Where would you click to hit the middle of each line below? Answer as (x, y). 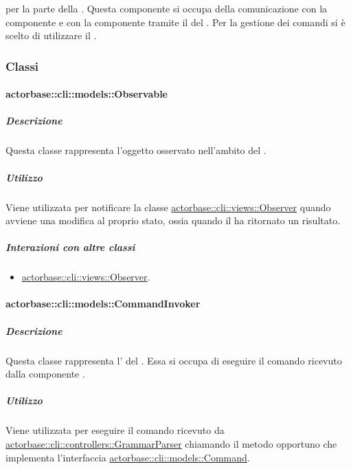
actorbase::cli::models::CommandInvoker (103, 304)
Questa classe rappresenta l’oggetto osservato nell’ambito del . (136, 150)
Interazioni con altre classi (70, 247)
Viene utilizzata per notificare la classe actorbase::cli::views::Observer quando (168, 207)
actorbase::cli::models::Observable (87, 94)
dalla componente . (45, 374)
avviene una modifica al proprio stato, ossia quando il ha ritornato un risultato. (173, 220)
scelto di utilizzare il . (51, 35)
